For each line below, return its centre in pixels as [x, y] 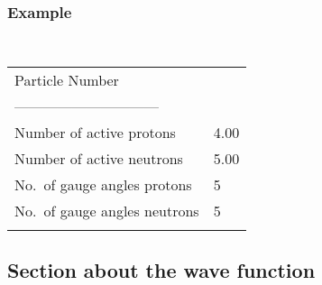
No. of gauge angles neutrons [107, 210]
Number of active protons [95, 132]
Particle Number [67, 79]
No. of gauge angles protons [103, 184]
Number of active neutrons [99, 158]
